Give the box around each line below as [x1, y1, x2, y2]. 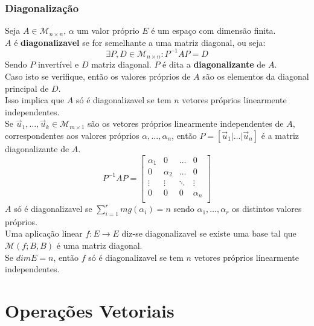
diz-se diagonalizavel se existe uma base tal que [121, 227, 296, 240]
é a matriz [261, 129, 300, 141]
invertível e [37, 58, 79, 71]
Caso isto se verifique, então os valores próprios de [5, 69, 191, 82]
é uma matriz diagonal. [56, 239, 143, 252]
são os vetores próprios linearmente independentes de [88, 117, 284, 130]
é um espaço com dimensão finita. [151, 24, 276, 37]
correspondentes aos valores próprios [5, 129, 139, 141]
